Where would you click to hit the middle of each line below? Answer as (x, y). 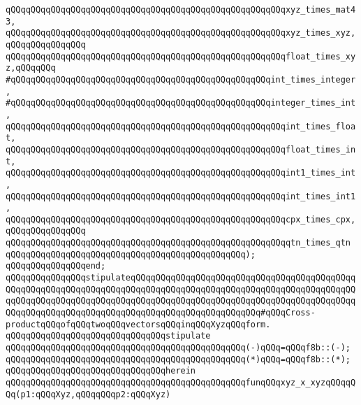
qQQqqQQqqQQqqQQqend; (56, 266)
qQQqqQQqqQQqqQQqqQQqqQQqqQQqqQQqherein (101, 371)
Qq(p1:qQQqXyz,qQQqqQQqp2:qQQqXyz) (88, 394)
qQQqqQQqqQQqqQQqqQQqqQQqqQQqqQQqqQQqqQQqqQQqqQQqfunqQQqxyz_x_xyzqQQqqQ (181, 383)
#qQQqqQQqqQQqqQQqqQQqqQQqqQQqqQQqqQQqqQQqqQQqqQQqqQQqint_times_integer (181, 79)
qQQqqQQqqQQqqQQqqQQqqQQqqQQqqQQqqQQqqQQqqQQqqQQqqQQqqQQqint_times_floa (181, 126)
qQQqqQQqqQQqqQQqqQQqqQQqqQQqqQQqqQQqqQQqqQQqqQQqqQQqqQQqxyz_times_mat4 (181, 10)
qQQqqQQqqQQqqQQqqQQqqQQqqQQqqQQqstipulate (108, 336)
